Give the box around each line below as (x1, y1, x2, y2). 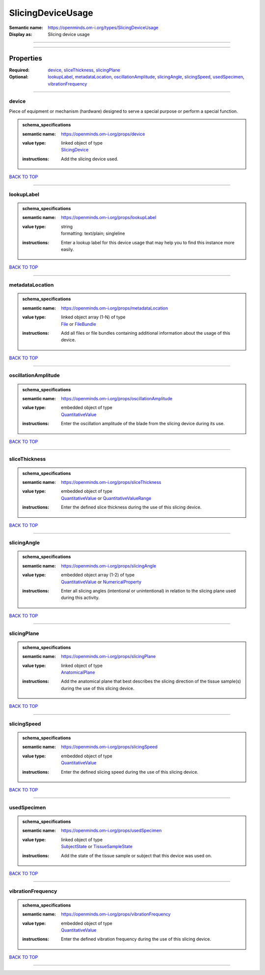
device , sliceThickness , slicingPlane (48, 67, 120, 73)
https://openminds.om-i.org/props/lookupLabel (61, 215, 157, 220)
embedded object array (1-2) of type (61, 572, 135, 578)
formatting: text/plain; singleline (61, 230, 125, 236)
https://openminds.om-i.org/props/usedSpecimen (61, 827, 162, 834)
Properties (9, 54, 42, 63)
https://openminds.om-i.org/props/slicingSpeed (61, 744, 158, 750)
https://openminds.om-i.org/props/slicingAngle (61, 563, 157, 568)
